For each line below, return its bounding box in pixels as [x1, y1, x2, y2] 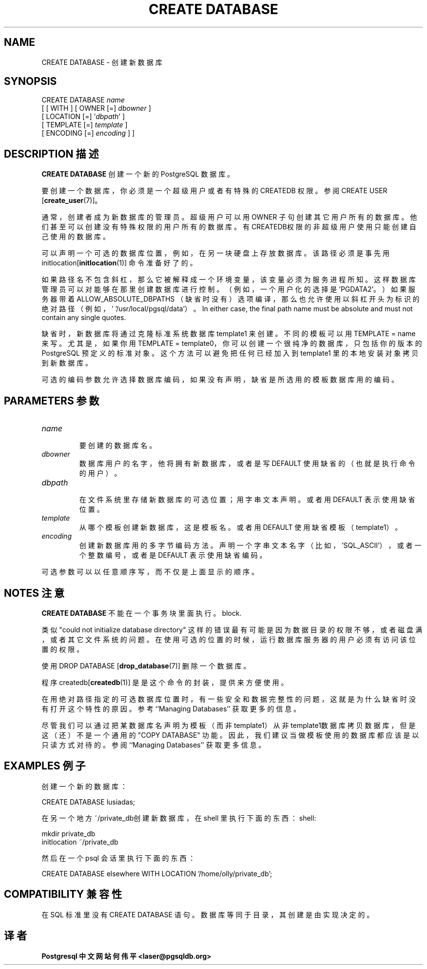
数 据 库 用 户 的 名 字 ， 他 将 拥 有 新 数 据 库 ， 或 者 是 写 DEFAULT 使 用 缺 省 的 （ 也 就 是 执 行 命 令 [79, 459, 415, 468]
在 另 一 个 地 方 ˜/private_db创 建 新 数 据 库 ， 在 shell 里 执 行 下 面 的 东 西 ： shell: [41, 813, 316, 822]
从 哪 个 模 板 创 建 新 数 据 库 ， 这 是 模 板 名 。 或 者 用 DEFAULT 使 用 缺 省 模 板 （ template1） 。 [79, 523, 402, 532]
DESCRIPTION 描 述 [4, 147, 99, 160]
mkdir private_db [41, 829, 96, 838]
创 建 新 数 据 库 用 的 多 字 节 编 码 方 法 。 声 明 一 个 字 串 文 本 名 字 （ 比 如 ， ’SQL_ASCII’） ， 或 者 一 [79, 541, 422, 550]
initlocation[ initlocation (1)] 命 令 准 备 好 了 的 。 [41, 259, 197, 267]
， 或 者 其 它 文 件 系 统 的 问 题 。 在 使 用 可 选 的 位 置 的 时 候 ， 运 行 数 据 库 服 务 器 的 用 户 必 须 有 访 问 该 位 [41, 635, 416, 644]
